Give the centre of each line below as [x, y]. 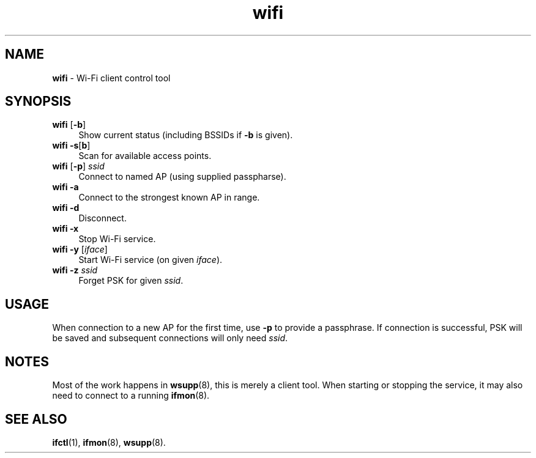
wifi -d [66, 208]
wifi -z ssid [75, 270]
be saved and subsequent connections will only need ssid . [170, 338]
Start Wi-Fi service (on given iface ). [151, 260]
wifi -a [65, 187]
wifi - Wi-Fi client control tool [111, 78]
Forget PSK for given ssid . [131, 281]
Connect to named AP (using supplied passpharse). [182, 177]
